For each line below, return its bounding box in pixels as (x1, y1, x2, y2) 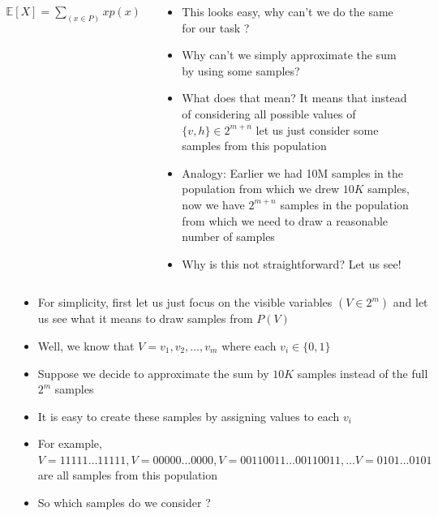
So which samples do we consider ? (37, 494, 211, 511)
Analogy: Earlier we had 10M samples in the (182, 164, 403, 181)
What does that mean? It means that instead (182, 89, 407, 106)
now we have (182, 196, 245, 213)
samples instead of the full (297, 364, 428, 381)
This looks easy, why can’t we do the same (182, 3, 393, 19)
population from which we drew (182, 180, 340, 197)
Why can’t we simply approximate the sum (182, 46, 397, 63)
